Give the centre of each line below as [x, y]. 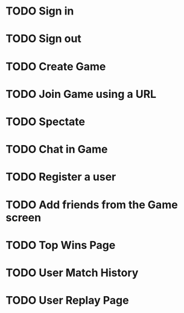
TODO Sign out [44, 39]
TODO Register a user [61, 177]
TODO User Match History [72, 273]
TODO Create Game [56, 66]
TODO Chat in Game [57, 150]
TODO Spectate [46, 121]
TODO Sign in [40, 11]
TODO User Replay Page [67, 301]
